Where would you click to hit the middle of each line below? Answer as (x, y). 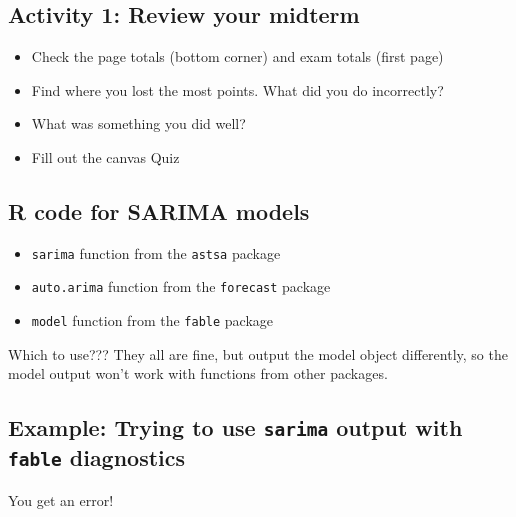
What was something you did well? (138, 123)
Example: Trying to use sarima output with (235, 427)
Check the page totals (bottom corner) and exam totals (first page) (237, 56)
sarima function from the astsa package (156, 252)
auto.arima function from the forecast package (181, 286)
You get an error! (61, 499)
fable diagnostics (97, 457)
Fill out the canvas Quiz (105, 156)
